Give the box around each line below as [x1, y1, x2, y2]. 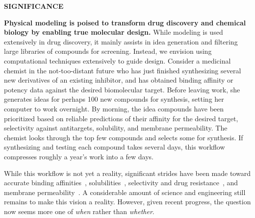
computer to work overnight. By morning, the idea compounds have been [4, 103, 224, 113]
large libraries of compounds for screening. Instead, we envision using [4, 46, 212, 56]
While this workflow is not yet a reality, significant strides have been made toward [4, 168, 251, 178]
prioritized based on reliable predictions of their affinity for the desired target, [4, 113, 238, 123]
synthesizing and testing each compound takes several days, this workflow [4, 142, 225, 152]
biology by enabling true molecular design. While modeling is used [4, 27, 223, 37]
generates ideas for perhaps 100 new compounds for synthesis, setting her [4, 94, 224, 104]
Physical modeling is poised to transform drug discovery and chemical [4, 17, 246, 27]
